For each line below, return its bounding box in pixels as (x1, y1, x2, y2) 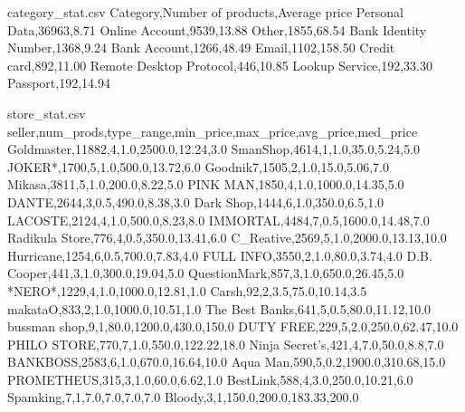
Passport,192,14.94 (7, 73, 110, 92)
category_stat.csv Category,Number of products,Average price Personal (7, 3, 403, 21)
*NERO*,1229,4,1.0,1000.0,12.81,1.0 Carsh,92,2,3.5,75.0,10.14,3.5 (7, 281, 367, 300)
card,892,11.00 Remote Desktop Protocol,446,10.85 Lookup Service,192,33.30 (7, 55, 432, 74)
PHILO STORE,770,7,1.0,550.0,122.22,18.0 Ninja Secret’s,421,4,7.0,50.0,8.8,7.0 (7, 334, 444, 353)
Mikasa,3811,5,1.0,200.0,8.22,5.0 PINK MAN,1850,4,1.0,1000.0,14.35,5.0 (7, 175, 404, 194)
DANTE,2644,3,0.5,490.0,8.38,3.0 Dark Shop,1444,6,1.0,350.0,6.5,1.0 (7, 192, 384, 211)
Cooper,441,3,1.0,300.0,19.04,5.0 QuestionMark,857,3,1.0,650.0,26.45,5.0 (7, 263, 404, 283)
